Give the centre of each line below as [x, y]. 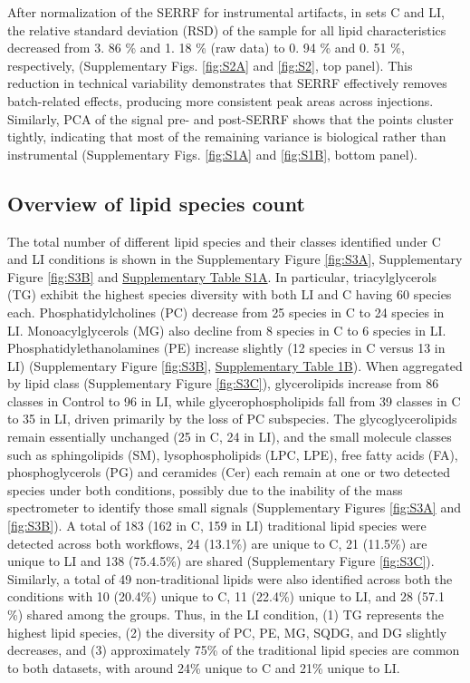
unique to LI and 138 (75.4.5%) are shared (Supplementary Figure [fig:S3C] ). [221, 561]
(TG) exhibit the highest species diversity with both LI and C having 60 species [230, 294]
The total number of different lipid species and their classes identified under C [224, 241]
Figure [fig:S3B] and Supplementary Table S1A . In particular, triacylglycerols [222, 276]
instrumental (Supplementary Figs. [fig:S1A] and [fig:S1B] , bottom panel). [213, 154]
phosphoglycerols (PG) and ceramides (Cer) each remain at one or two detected [229, 472]
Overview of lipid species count [156, 203]
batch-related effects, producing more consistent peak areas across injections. [221, 100]
